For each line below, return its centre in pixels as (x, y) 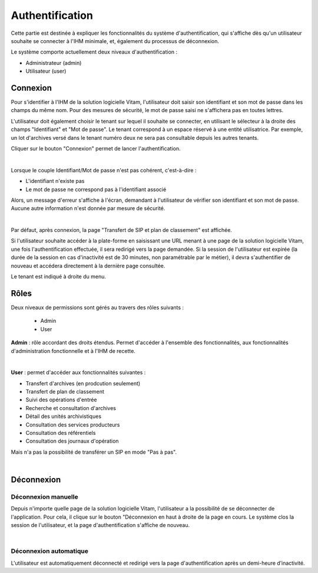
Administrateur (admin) (54, 63)
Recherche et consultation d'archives (71, 408)
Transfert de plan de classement (65, 392)
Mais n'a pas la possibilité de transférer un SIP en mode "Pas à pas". (94, 452)
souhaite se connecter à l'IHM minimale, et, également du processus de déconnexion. (115, 41)
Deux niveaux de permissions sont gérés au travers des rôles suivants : (97, 307)
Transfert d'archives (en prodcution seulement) (83, 383)
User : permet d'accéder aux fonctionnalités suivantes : (78, 372)
